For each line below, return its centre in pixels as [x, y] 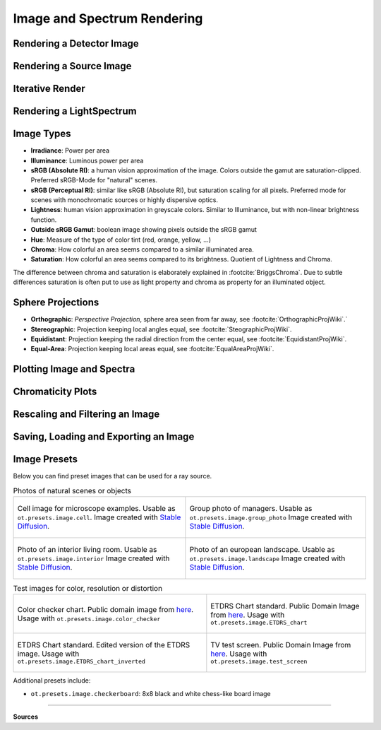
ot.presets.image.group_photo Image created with [271, 517]
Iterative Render [49, 89]
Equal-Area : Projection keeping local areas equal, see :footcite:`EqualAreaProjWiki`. [152, 349]
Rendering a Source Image [72, 66]
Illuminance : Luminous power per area [87, 160]
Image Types [42, 134]
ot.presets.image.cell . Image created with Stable [99, 517]
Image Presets [45, 459]
